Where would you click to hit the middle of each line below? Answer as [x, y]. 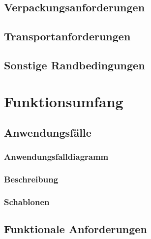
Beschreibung [31, 179]
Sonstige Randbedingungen [75, 65]
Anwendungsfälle [48, 133]
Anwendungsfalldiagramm [56, 157]
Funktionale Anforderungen [75, 229]
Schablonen [27, 202]
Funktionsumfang [64, 101]
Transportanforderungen [67, 36]
